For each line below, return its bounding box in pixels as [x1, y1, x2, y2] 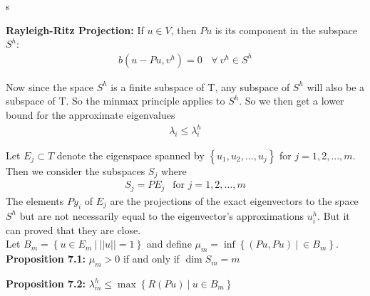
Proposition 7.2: [6, 276, 86, 290]
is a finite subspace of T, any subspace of [111, 79, 290, 94]
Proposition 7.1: [6, 251, 86, 266]
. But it [317, 208, 350, 223]
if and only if [123, 251, 180, 266]
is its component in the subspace [215, 22, 358, 37]
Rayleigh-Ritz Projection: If [6, 22, 144, 37]
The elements [6, 193, 64, 208]
